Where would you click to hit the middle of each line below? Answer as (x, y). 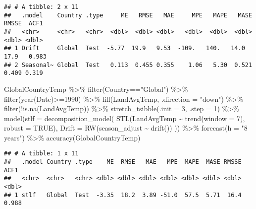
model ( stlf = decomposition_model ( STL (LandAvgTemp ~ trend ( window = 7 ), (125, 118)
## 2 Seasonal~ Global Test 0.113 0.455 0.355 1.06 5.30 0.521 (128, 65)
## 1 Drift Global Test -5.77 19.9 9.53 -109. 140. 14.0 (125, 48)
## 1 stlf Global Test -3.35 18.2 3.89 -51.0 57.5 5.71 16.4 (123, 195)
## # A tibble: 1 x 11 (41, 154)
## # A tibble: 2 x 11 (41, 7)
